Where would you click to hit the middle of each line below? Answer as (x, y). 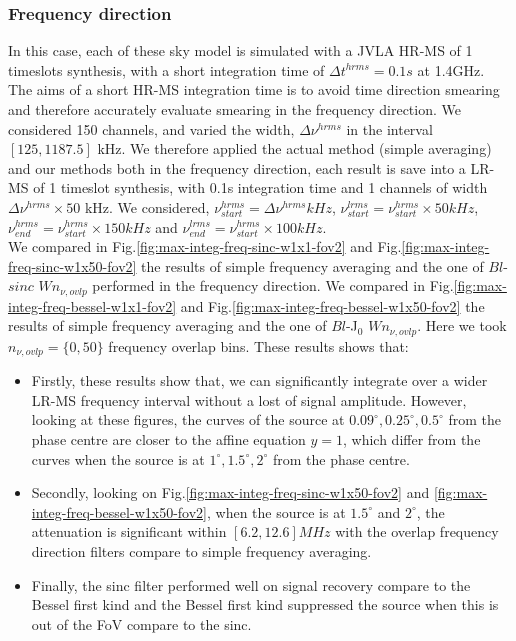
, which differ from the (412, 439)
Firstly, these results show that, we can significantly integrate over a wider (259, 380)
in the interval (389, 128)
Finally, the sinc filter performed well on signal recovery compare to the (251, 584)
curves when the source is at (118, 458)
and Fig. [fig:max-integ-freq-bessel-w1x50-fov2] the (332, 305)
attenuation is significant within (129, 531)
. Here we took (462, 325)
